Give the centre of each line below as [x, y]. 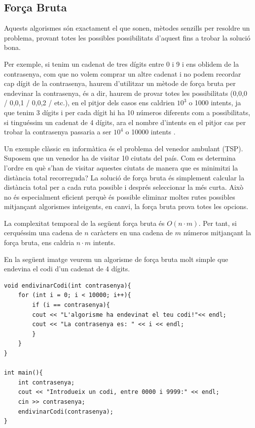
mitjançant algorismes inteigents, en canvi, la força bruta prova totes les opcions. [126, 206]
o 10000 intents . [150, 132]
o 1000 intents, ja [215, 103]
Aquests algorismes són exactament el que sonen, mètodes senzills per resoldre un [127, 28]
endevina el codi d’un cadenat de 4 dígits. [67, 269]
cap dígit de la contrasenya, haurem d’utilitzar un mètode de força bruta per [120, 83]
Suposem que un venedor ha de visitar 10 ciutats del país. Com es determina [120, 158]
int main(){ [23, 373]
